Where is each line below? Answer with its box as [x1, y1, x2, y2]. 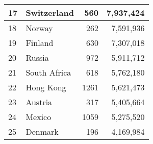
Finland [25, 37, 54, 49]
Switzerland [25, 7, 74, 18]
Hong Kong [25, 81, 66, 93]
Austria [25, 96, 53, 108]
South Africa [25, 66, 71, 78]
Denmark [25, 126, 59, 137]
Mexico [25, 111, 52, 123]
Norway [25, 22, 53, 34]
